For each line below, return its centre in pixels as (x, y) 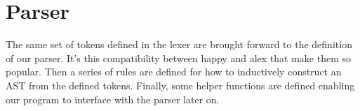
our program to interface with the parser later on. (113, 99)
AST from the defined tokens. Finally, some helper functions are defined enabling (180, 85)
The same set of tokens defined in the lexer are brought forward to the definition (179, 44)
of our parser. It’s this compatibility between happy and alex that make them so (178, 58)
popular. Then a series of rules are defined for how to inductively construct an (174, 72)
